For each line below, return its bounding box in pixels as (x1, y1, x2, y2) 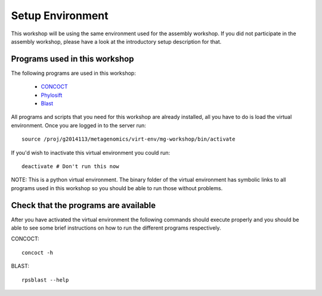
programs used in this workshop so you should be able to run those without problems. (11, 184, 223, 191)
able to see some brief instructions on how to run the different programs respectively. (11, 224, 221, 231)
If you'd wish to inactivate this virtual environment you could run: (11, 149, 170, 156)
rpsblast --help (21, 276, 69, 283)
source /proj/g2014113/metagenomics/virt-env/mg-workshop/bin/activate (21, 136, 236, 143)
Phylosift (41, 91, 63, 99)
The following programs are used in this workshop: (11, 69, 137, 77)
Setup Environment (11, 9, 109, 22)
